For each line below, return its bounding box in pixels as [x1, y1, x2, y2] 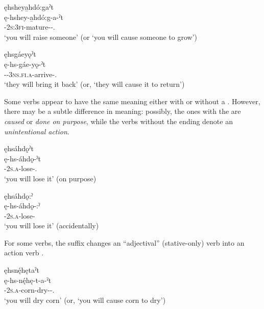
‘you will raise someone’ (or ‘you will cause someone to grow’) [4, 31, 197, 42]
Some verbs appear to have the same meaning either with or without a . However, [4, 96, 260, 106]
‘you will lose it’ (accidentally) [4, 220, 99, 231]
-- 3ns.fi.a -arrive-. [4, 68, 57, 79]
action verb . [4, 247, 44, 258]
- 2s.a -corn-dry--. [4, 284, 55, 295]
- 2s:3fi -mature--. [4, 21, 55, 32]
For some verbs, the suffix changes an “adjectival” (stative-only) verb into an [4, 237, 245, 248]
